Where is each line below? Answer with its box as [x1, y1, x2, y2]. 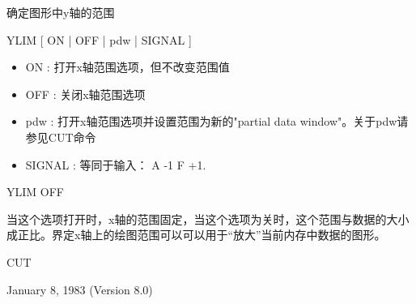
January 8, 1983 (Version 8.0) [6, 280, 153, 298]
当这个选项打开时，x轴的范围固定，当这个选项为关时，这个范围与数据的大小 [6, 210, 410, 227]
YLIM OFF [6, 183, 64, 200]
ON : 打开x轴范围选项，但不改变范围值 [25, 58, 230, 75]
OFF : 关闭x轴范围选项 [25, 85, 146, 102]
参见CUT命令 [25, 128, 96, 145]
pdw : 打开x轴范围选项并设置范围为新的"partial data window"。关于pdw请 [25, 113, 409, 130]
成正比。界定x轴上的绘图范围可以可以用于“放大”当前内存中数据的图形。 [6, 226, 386, 243]
